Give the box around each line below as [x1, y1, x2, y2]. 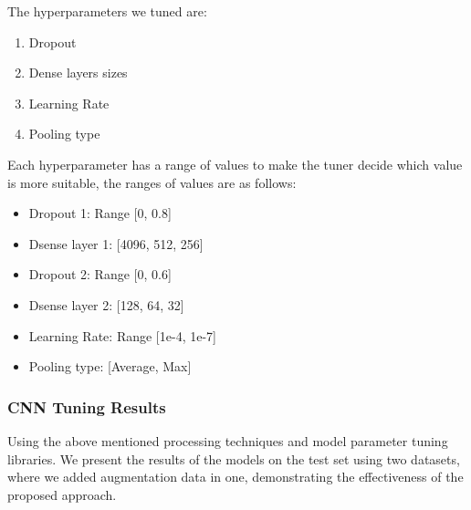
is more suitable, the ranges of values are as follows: [7, 172, 297, 192]
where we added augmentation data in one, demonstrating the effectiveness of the [7, 467, 464, 486]
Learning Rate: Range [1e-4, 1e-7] [28, 326, 216, 345]
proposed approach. [7, 484, 117, 504]
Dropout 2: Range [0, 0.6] [28, 265, 172, 284]
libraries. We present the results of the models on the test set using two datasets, [7, 449, 460, 468]
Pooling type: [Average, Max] [28, 357, 192, 376]
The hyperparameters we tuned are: [7, 2, 207, 20]
